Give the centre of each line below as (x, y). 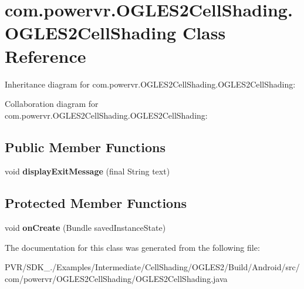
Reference (45, 56)
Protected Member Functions (96, 203)
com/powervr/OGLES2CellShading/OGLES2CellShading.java (116, 279)
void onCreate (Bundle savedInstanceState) (85, 228)
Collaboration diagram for (52, 104)
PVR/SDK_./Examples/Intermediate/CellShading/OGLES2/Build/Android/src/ (152, 267)
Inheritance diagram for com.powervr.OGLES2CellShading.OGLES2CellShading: (150, 84)
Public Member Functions (85, 147)
